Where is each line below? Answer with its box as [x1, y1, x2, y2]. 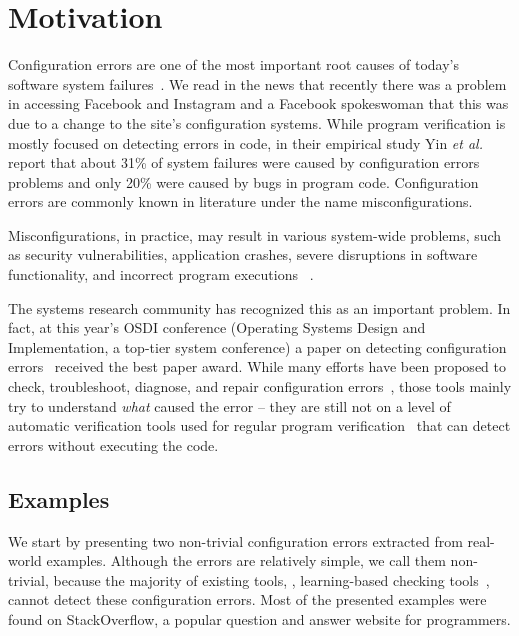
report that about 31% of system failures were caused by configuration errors [8, 152, 480, 173]
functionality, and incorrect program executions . [8, 264, 314, 285]
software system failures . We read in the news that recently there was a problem [8, 73, 507, 94]
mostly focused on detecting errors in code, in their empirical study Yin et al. [8, 132, 483, 153]
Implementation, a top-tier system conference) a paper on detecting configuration [8, 336, 507, 357]
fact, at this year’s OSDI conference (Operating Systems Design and [8, 317, 426, 338]
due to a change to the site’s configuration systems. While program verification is [8, 112, 506, 133]
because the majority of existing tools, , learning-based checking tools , [53, 569, 490, 590]
